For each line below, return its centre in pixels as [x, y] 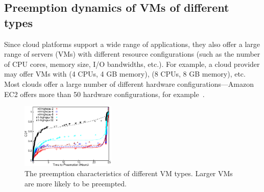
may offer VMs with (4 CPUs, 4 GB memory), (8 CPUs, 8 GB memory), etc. [125, 74]
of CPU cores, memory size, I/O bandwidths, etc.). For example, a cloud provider [132, 64]
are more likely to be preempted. [76, 183]
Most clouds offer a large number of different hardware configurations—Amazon [129, 83]
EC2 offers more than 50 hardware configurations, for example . [104, 94]
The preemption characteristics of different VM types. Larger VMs [129, 173]
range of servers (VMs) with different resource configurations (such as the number [132, 54]
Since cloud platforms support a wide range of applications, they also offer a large [132, 44]
